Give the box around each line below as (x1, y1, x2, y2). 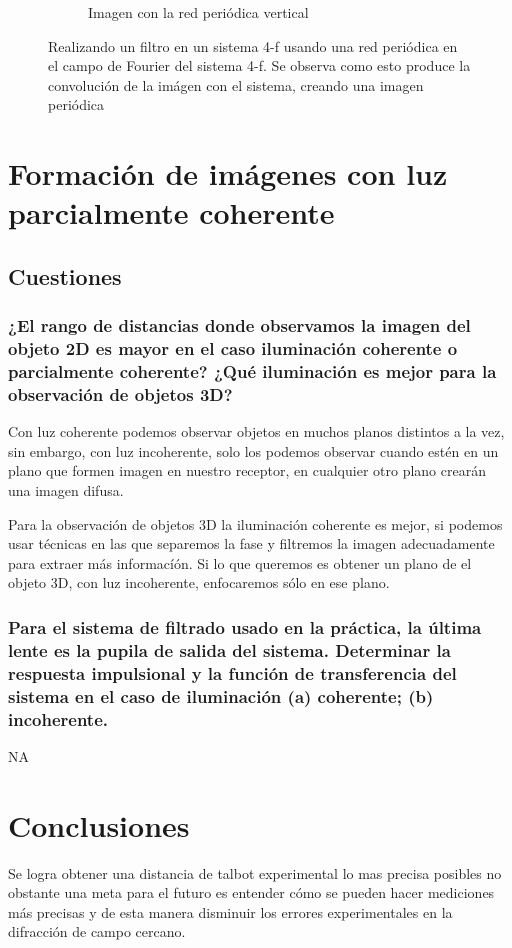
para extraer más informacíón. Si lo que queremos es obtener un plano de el (8, 552, 472, 573)
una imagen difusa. (8, 480, 124, 501)
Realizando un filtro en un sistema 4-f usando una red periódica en (48, 35, 458, 56)
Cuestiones (8, 260, 122, 291)
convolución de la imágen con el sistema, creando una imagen (48, 74, 424, 95)
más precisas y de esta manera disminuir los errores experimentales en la (8, 901, 453, 922)
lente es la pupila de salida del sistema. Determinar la (8, 637, 451, 662)
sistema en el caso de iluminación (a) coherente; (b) (8, 683, 434, 708)
